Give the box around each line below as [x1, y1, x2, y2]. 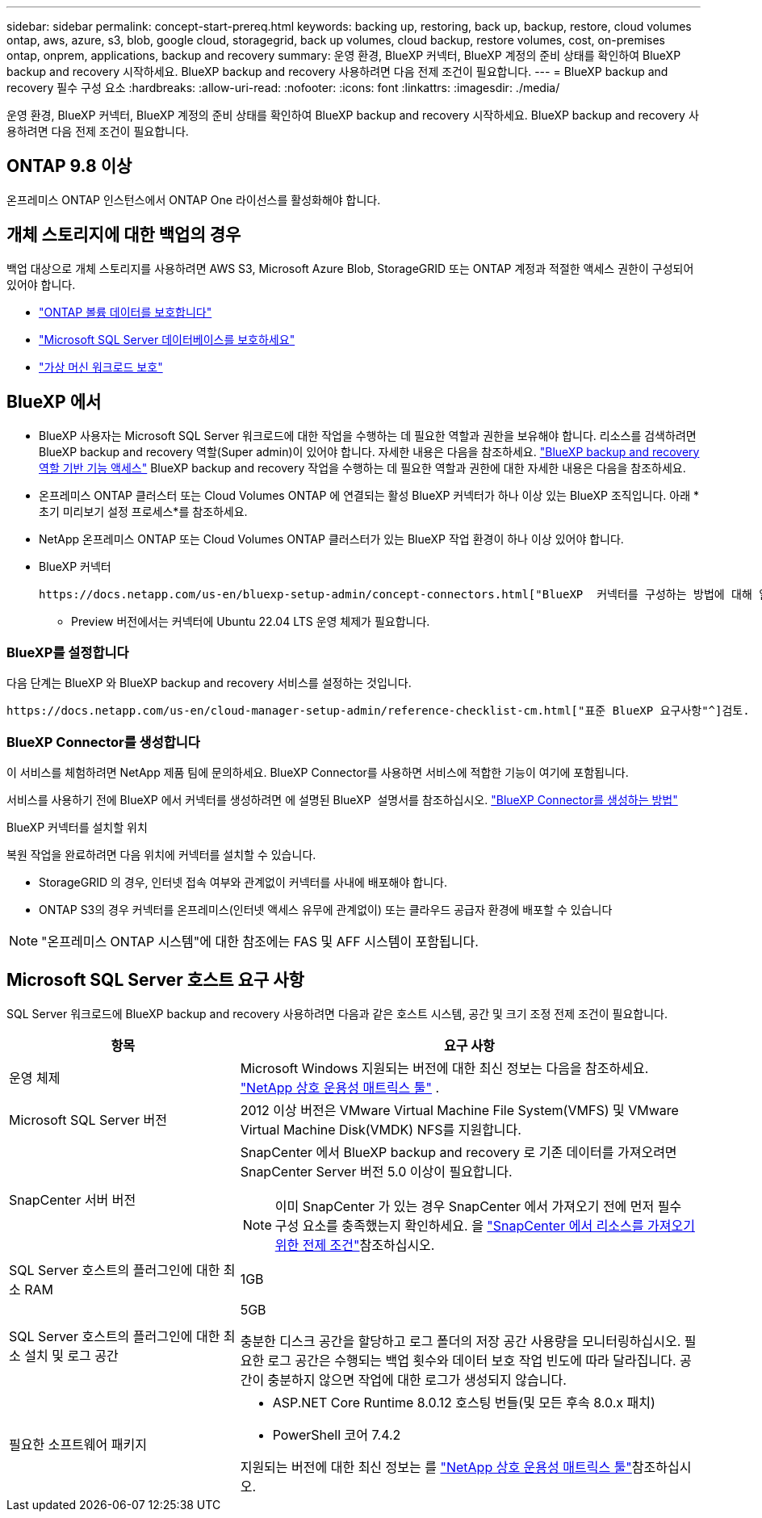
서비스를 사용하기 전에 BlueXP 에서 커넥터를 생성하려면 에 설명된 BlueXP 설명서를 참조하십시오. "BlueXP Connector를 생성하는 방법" [6, 793, 678, 807]
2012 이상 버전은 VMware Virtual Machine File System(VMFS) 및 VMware [240, 1101, 679, 1118]
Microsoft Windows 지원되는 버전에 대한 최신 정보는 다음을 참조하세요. [240, 1059, 649, 1076]
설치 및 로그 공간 [24, 1347, 119, 1364]
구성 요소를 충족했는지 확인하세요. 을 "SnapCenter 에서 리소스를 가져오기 [274, 1217, 695, 1234]
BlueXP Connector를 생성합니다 [6, 733, 200, 750]
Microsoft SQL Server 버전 [9, 1111, 167, 1128]
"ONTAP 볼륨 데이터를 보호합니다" [39, 304, 212, 319]
